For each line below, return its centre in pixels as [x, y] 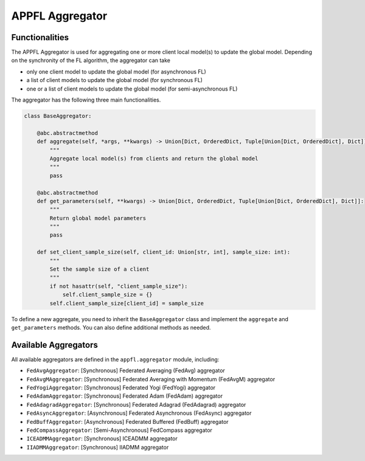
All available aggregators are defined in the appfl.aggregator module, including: [115, 359]
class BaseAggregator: [58, 116]
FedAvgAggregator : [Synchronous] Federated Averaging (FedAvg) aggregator [126, 370]
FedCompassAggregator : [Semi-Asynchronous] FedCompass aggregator [120, 430]
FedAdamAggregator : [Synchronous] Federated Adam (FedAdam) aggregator [125, 396]
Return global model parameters [98, 218]
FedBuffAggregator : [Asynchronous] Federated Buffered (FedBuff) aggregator [127, 421]
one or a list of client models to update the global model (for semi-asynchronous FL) [132, 89]
